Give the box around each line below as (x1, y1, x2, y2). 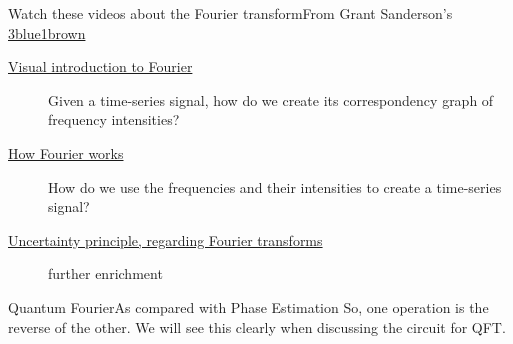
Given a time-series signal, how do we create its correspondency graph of (48, 89, 494, 110)
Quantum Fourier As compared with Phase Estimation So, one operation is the (8, 296, 489, 317)
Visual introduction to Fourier (8, 56, 193, 77)
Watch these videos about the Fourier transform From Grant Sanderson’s (8, 3, 453, 23)
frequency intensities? (48, 109, 180, 130)
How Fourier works (8, 142, 124, 163)
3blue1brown (8, 22, 86, 43)
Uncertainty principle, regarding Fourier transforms (8, 229, 323, 250)
